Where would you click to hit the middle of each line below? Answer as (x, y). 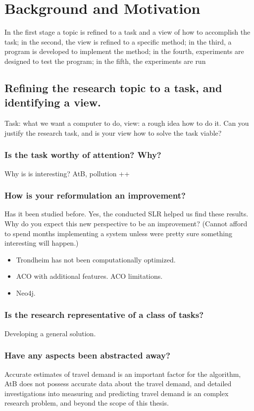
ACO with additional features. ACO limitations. (89, 276)
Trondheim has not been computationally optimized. (96, 259)
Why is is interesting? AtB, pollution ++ (67, 173)
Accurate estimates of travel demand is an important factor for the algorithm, (123, 374)
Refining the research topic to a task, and (113, 87)
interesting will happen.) (42, 243)
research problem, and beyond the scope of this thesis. (87, 403)
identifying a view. (53, 102)
